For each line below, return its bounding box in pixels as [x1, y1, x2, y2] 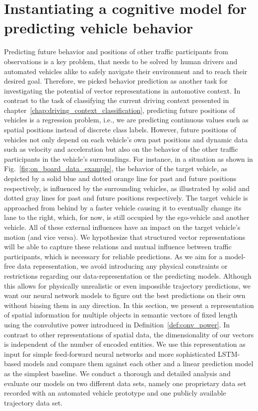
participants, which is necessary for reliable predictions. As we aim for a [4, 251, 223, 261]
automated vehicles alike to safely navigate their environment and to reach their [4, 66, 248, 76]
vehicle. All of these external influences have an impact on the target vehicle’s [4, 222, 241, 232]
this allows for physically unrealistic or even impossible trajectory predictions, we [4, 280, 251, 291]
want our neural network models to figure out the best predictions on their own [4, 290, 246, 301]
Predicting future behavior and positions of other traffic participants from [4, 46, 228, 57]
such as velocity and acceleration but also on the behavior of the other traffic [4, 144, 238, 154]
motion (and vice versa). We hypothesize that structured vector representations [4, 231, 246, 242]
